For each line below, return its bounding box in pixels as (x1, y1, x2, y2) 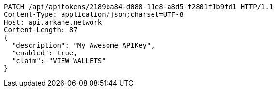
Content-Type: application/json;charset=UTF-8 (4, 11, 184, 18)
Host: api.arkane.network (4, 18, 102, 26)
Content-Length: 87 (4, 26, 77, 34)
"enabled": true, (12, 49, 77, 57)
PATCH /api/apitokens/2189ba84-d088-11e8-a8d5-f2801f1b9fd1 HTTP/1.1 (4, 3, 274, 11)
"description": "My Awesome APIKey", (12, 41, 155, 49)
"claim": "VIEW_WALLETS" (12, 57, 106, 65)
